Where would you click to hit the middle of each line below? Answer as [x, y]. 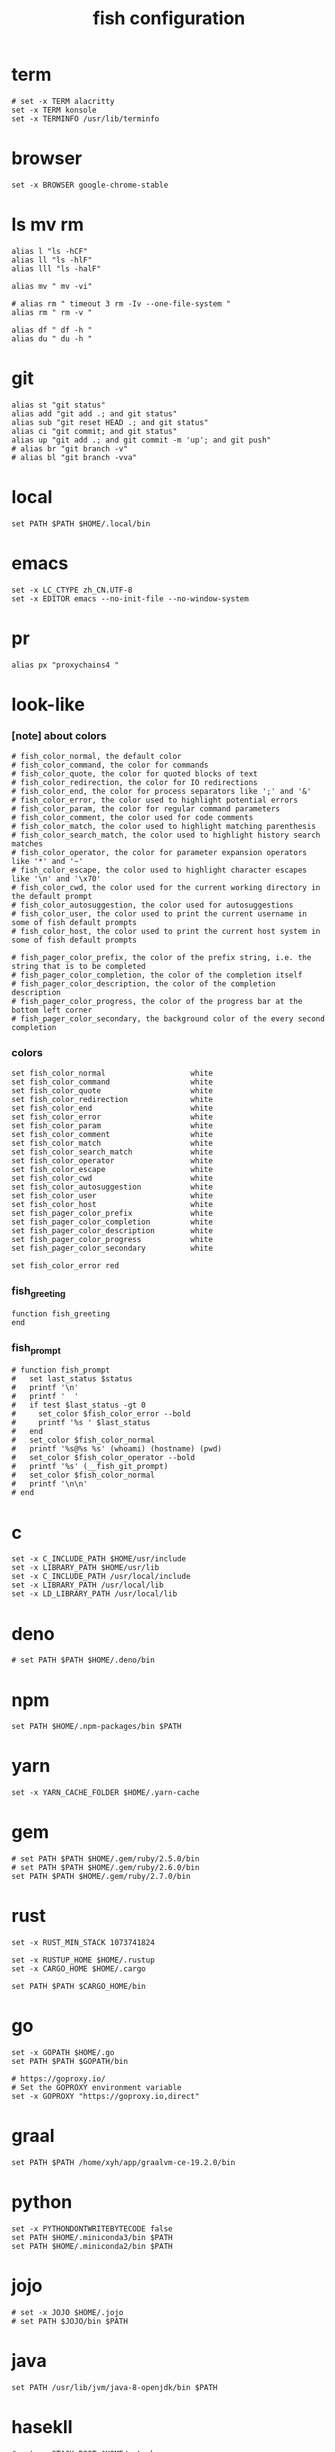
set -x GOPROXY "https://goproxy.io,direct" [105, 2097]
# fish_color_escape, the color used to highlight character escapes [159, 870]
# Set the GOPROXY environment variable [97, 2088]
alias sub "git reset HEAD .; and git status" [110, 422]
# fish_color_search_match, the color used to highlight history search [166, 835]
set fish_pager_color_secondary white [112, 1248]
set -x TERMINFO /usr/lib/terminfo [85, 118]
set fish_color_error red [65, 1266]
